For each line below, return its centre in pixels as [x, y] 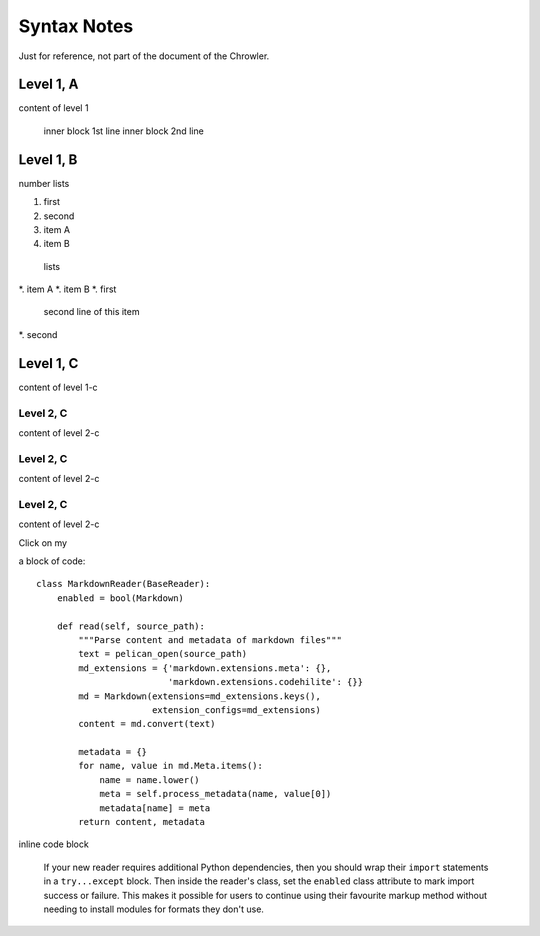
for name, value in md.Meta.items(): [171, 766]
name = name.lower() [149, 779]
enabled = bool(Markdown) [120, 598]
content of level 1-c [58, 387]
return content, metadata [141, 822]
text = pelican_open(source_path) [163, 654]
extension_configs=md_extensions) [236, 709]
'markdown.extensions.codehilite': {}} [265, 682]
